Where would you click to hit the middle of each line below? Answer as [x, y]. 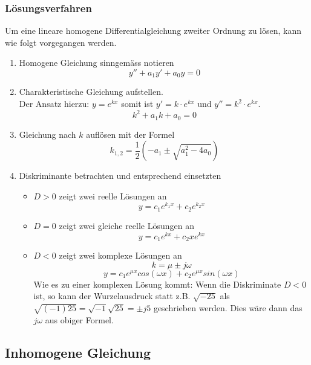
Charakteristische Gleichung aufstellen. [91, 92]
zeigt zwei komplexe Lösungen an [120, 255]
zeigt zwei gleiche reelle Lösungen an [126, 225]
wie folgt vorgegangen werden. [61, 42]
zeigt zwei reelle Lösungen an [113, 195]
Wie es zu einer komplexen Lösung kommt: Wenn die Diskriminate [157, 284]
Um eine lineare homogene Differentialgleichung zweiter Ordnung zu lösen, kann [153, 31]
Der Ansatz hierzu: [54, 104]
